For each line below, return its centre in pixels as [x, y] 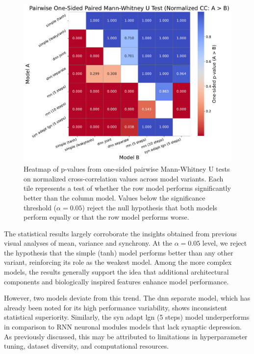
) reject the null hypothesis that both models [150, 207]
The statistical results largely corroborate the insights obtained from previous [120, 233]
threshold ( [40, 207]
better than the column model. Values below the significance [114, 197]
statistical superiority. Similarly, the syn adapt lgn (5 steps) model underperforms [127, 317]
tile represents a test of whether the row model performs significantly [127, 188]
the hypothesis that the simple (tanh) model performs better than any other [119, 252]
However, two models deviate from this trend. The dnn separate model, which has [127, 298]
